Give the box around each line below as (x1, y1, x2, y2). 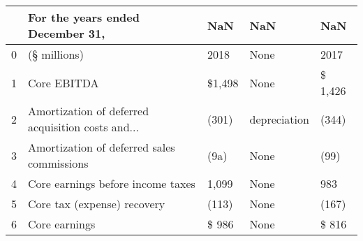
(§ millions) (28, 46, 84, 62)
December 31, (28, 25, 105, 41)
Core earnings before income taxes (28, 175, 195, 191)
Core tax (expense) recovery (28, 196, 165, 212)
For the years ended (28, 9, 140, 25)
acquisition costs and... (28, 119, 139, 135)
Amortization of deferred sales (28, 139, 175, 155)
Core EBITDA (28, 74, 99, 91)
